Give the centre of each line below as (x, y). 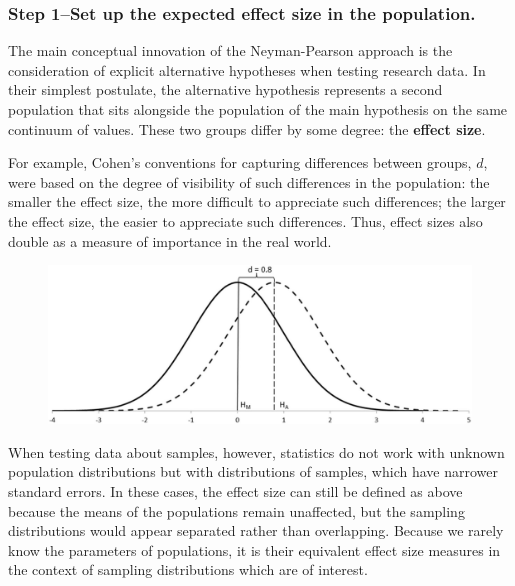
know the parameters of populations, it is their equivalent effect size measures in (254, 549)
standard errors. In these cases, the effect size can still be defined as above (235, 490)
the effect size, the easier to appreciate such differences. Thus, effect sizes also (245, 220)
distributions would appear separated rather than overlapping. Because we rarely (256, 530)
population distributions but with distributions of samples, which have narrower (253, 471)
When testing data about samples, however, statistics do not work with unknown (256, 451)
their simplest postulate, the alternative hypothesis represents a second (225, 89)
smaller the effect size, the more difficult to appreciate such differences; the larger (257, 201)
